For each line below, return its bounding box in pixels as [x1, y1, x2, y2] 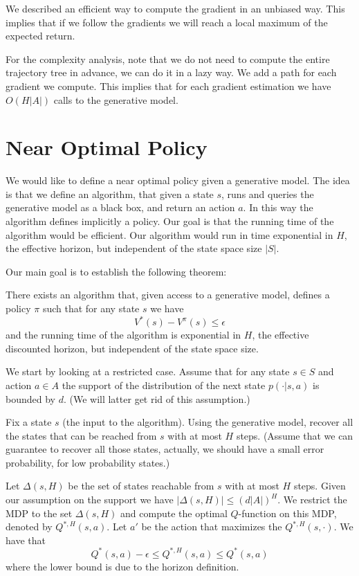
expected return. [6, 28, 75, 43]
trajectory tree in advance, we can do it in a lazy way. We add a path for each [6, 65, 337, 80]
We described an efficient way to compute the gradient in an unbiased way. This [6, 1, 345, 15]
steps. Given [293, 478, 346, 493]
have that [6, 532, 46, 547]
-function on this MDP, [238, 505, 337, 520]
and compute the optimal [120, 505, 228, 520]
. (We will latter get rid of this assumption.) [63, 391, 250, 406]
